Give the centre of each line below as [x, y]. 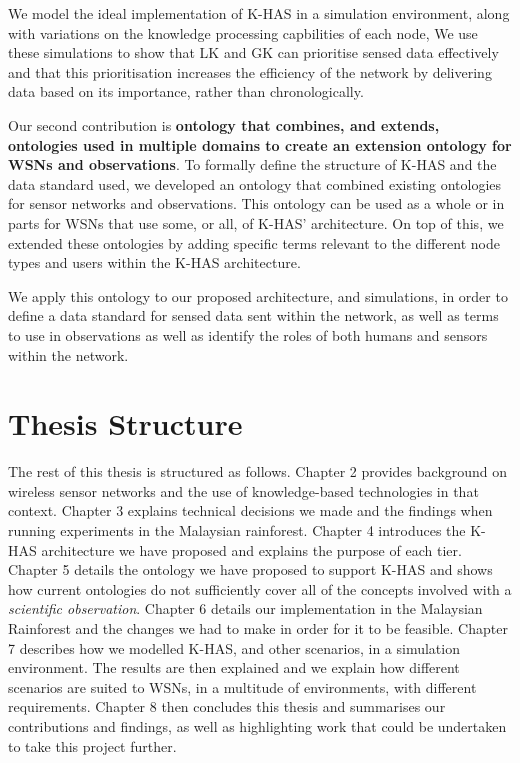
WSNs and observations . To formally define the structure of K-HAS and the [252, 164]
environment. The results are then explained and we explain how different [234, 667]
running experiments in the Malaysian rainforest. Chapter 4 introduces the [237, 530]
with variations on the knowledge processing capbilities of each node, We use [243, 32]
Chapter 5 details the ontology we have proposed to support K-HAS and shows [250, 569]
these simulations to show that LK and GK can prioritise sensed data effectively [253, 52]
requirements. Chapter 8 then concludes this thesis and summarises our [227, 706]
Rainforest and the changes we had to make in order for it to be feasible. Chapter [258, 627]
